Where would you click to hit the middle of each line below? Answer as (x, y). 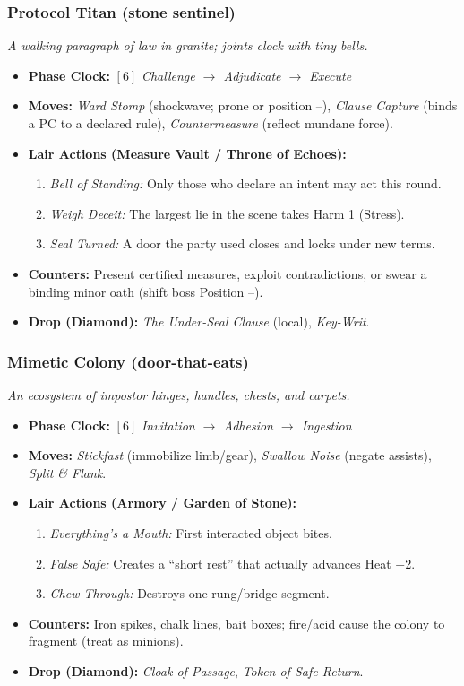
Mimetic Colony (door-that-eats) (128, 361)
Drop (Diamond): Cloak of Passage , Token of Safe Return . (196, 670)
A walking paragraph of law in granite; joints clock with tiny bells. (188, 45)
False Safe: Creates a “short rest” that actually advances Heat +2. (232, 563)
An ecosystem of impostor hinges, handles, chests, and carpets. (179, 394)
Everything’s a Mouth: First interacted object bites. (191, 532)
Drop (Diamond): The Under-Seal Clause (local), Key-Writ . (199, 321)
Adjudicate (252, 75)
